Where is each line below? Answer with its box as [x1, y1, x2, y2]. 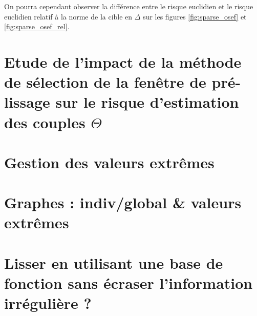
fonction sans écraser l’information [4, 272, 253, 293]
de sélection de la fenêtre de [4, 71, 206, 92]
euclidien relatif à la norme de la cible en [4, 11, 133, 22]
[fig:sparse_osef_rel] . [4, 21, 70, 32]
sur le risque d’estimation [55, 91, 239, 112]
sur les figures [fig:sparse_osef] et [143, 11, 247, 22]
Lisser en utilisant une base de [4, 252, 223, 273]
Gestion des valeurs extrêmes [4, 151, 215, 172]
